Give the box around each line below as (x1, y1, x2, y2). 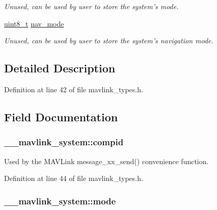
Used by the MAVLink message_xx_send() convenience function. (4, 155, 209, 166)
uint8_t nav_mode (4, 18, 64, 29)
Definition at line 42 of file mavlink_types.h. (4, 84, 143, 94)
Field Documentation (4, 109, 118, 124)
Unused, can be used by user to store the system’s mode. (4, 1, 179, 11)
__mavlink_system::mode (4, 194, 116, 207)
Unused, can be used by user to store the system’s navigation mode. (4, 35, 213, 46)
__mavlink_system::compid (4, 136, 124, 148)
